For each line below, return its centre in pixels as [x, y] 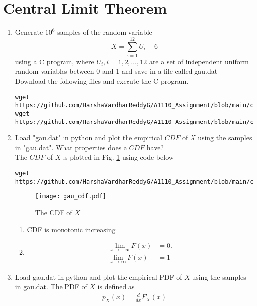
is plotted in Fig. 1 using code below [118, 157]
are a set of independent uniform [199, 61]
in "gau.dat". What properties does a [71, 147]
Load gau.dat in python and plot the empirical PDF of [98, 276]
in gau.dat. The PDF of [51, 286]
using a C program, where [55, 61]
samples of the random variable [105, 32]
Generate [29, 32]
